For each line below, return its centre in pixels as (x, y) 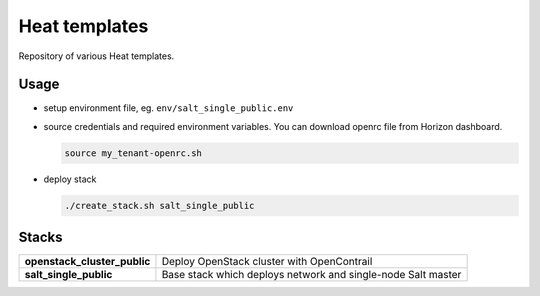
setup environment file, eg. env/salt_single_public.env (168, 108)
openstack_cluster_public (87, 262)
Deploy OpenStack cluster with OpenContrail (267, 262)
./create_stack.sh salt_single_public (159, 205)
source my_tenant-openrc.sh (133, 153)
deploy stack (70, 179)
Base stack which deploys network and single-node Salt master (311, 275)
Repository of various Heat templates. (96, 56)
